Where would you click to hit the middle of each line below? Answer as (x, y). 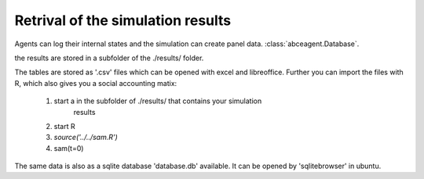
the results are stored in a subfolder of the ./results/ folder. (109, 58)
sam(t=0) (69, 148)
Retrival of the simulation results (123, 20)
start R (64, 126)
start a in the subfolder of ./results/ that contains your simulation (158, 101)
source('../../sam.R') (86, 138)
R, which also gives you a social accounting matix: (96, 83)
